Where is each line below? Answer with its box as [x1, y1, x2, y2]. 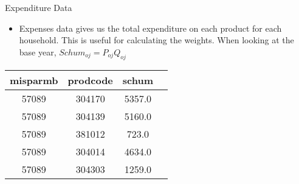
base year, [19, 45, 57, 58]
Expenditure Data [5, 1, 72, 13]
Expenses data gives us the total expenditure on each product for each [19, 21, 282, 34]
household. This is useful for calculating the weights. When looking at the [19, 34, 294, 46]
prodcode [67, 73, 113, 87]
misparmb [10, 73, 58, 87]
